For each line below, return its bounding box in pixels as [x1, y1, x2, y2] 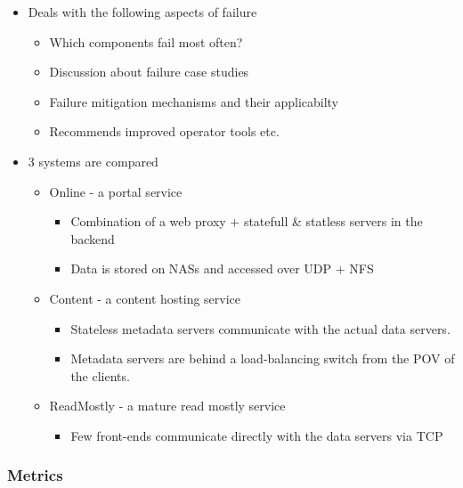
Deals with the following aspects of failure [28, 3, 257, 20]
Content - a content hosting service [49, 289, 241, 307]
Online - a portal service [49, 182, 183, 200]
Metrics [7, 464, 63, 486]
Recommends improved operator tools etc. [49, 122, 280, 141]
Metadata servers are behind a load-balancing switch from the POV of [70, 349, 455, 368]
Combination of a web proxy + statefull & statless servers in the [70, 212, 423, 231]
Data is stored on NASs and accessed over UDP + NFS [70, 259, 374, 278]
